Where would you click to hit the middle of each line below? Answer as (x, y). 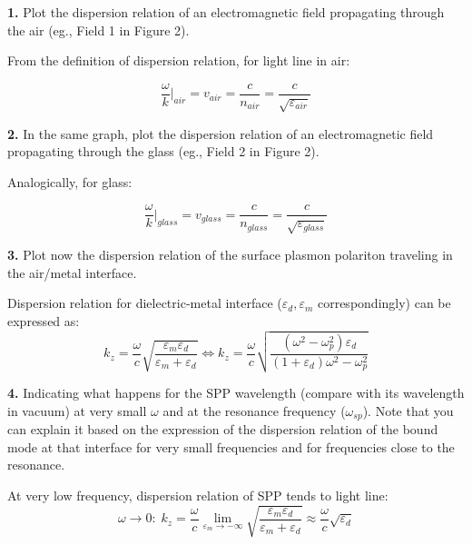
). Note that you (408, 410)
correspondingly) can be (384, 303)
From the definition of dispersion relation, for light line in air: (179, 60)
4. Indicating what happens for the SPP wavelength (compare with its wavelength (236, 393)
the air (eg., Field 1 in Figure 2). (98, 30)
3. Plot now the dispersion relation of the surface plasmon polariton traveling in (230, 255)
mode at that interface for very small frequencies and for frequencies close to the (231, 446)
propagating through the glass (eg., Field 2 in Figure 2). (163, 151)
